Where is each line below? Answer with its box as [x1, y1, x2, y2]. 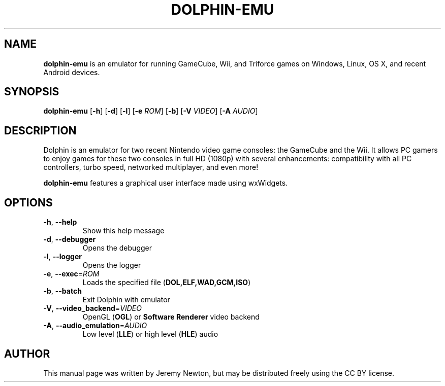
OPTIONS [4, 196, 53, 209]
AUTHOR [4, 347, 50, 360]
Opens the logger [82, 261, 141, 270]
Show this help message [82, 226, 165, 235]
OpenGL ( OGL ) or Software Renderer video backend [82, 312, 260, 322]
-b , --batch [43, 287, 82, 296]
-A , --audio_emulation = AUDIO [43, 321, 147, 330]
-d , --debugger [43, 235, 96, 244]
